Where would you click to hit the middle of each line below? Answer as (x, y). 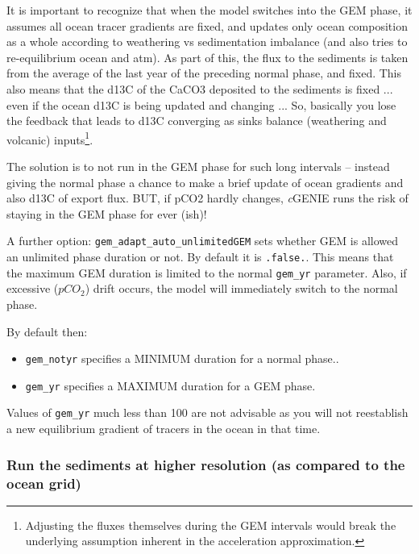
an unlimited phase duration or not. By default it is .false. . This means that (200, 257)
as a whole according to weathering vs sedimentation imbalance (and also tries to (207, 42)
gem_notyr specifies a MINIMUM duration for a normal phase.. (182, 358)
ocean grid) (44, 483)
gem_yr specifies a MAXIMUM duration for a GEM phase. (170, 385)
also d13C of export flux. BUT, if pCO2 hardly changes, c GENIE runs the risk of (207, 198)
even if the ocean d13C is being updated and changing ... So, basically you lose (201, 104)
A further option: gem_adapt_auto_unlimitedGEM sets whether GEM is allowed (203, 241)
